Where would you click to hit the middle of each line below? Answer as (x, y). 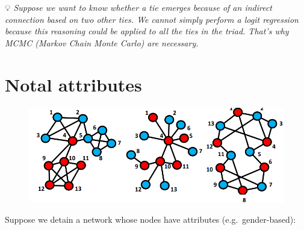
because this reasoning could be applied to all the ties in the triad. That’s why (147, 31)
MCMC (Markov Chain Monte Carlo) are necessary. (102, 42)
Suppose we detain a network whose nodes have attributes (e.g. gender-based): (150, 219)
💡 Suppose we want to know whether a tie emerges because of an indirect (139, 7)
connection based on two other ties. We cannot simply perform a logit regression (152, 19)
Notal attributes (73, 84)
